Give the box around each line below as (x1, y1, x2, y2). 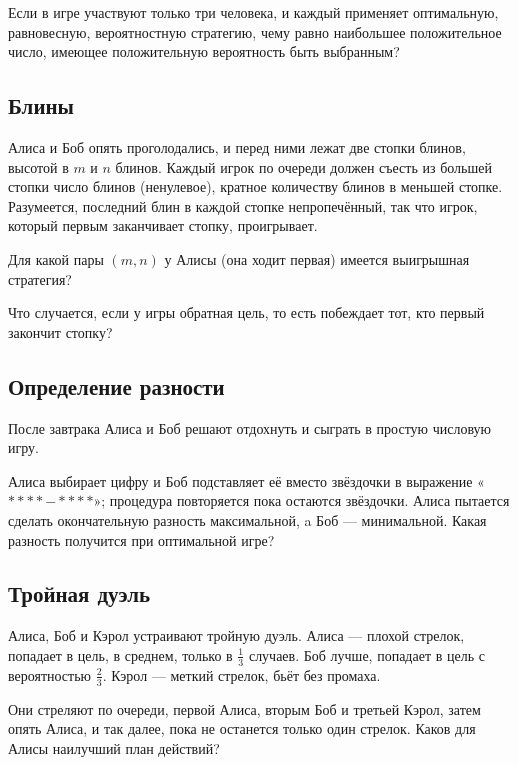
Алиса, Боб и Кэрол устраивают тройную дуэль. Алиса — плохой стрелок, (8, 625, 465, 646)
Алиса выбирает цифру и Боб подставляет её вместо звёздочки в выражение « (8, 470, 485, 491)
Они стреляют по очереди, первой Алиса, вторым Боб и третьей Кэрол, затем (8, 698, 481, 719)
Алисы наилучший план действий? (8, 737, 220, 758)
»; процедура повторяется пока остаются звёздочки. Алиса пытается (93, 490, 510, 511)
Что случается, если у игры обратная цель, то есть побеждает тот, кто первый (8, 302, 485, 323)
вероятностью (8, 664, 92, 685)
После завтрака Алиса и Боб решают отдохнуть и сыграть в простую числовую (8, 417, 492, 438)
